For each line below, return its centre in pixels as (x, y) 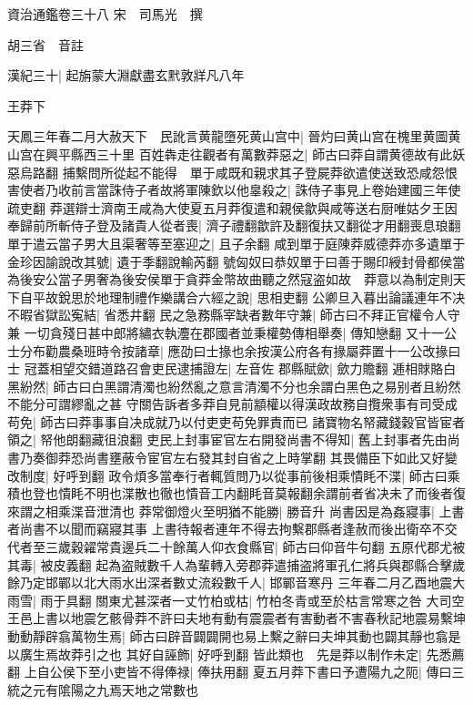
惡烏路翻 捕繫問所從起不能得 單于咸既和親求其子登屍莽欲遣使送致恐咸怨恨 (232, 172)
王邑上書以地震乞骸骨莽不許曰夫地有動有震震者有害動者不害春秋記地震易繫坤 (236, 618)
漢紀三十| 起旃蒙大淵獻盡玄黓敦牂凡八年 (126, 75)
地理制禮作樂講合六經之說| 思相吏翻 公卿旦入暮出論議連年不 (274, 296)
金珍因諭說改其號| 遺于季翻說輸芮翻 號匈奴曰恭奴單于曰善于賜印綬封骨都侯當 (236, 261)
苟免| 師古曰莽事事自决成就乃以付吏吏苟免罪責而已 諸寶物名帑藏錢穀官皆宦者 (236, 421)
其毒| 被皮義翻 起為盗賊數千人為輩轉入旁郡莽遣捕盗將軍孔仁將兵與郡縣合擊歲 (236, 564)
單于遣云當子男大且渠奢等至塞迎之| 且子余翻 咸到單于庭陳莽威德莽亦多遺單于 (236, 243)
